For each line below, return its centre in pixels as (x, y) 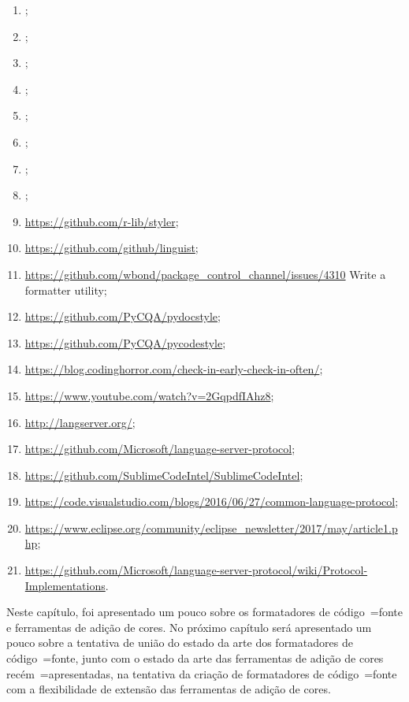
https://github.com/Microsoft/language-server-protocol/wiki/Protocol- (196, 570)
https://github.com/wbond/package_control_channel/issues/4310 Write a (205, 274)
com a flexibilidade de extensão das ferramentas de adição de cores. (169, 689)
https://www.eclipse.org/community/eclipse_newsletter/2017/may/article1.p (211, 527)
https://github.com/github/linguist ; (112, 248)
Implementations (65, 585)
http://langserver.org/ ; (80, 422)
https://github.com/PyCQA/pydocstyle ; (123, 316)
